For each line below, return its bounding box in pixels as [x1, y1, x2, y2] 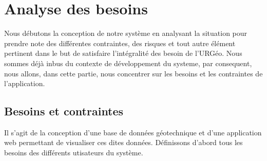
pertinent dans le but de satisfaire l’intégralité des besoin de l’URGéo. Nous [4, 48, 242, 58]
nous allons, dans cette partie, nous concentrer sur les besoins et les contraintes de [4, 68, 263, 78]
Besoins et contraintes [4, 103, 124, 119]
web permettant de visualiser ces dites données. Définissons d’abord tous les [4, 137, 243, 148]
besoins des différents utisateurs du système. [4, 147, 143, 158]
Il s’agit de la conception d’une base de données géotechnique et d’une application [4, 127, 262, 137]
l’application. [4, 78, 45, 89]
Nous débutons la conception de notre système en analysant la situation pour [4, 28, 247, 38]
